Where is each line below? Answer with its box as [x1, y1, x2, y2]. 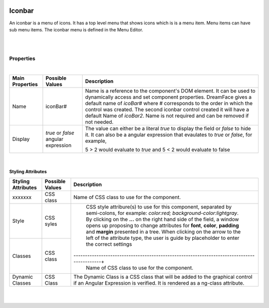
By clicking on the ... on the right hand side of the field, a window [86, 215, 239, 222]
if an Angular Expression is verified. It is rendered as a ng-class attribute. [73, 279, 245, 286]
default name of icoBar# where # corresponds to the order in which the [85, 100, 253, 107]
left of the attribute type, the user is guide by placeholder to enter [86, 234, 240, 241]
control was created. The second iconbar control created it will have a [85, 106, 249, 113]
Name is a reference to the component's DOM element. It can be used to [85, 88, 256, 95]
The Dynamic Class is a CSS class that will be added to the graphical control [73, 273, 253, 280]
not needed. [85, 118, 114, 125]
